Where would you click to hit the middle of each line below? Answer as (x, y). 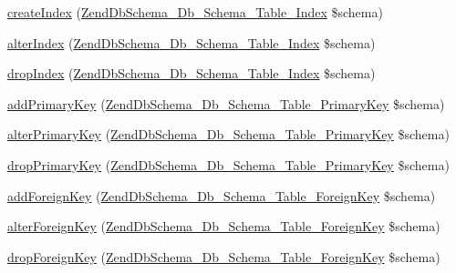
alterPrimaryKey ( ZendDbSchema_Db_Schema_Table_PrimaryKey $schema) (228, 134)
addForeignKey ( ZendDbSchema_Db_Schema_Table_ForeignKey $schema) (222, 195)
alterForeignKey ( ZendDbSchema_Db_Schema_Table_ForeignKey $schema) (224, 226)
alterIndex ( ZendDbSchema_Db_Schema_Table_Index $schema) (192, 42)
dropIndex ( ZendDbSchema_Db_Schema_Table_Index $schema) (192, 73)
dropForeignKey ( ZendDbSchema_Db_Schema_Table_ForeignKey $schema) (224, 256)
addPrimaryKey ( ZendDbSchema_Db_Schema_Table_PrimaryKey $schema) (226, 103)
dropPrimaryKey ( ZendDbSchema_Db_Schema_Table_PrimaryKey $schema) (228, 164)
